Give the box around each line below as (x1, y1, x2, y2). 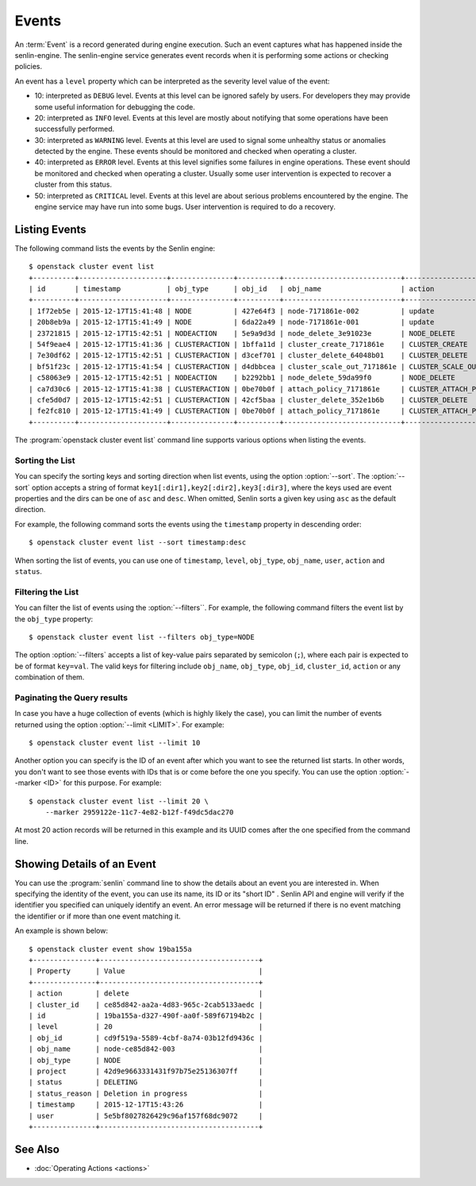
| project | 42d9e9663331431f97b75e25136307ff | (29, 1066, 263, 1076)
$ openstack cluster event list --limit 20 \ (29, 796, 209, 806)
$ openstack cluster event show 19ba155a (29, 945, 192, 953)
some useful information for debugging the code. (34, 102, 196, 111)
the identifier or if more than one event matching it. (14, 911, 182, 921)
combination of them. (14, 672, 85, 682)
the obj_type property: (14, 614, 94, 623)
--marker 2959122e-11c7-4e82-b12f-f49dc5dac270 (44, 808, 234, 817)
